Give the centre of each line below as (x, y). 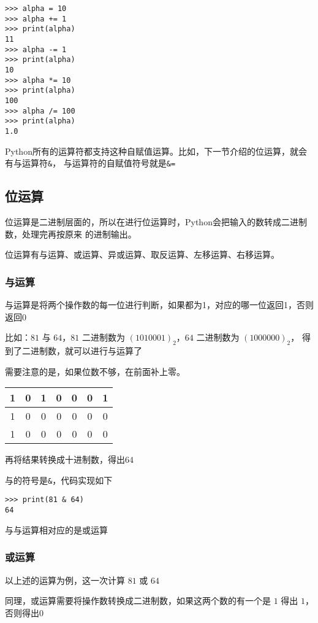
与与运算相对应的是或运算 (56, 529)
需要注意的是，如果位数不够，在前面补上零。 (95, 371)
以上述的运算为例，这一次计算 (65, 580)
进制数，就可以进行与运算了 (86, 350)
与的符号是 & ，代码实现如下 (59, 480)
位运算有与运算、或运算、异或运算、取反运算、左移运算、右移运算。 (142, 254)
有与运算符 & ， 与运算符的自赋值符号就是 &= (90, 163)
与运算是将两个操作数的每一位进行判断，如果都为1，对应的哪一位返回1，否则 (159, 304)
